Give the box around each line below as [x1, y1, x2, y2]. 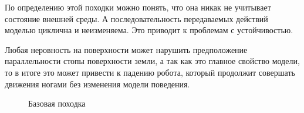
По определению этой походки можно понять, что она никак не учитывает [5, 1, 271, 13]
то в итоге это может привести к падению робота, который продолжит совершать [5, 66, 295, 78]
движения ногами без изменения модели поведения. [5, 77, 190, 90]
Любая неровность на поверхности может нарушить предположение [5, 43, 248, 55]
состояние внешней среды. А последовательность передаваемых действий [5, 12, 268, 24]
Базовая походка [28, 97, 86, 110]
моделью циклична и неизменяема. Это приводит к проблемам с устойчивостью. [5, 24, 293, 36]
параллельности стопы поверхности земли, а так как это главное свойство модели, [5, 55, 300, 67]
